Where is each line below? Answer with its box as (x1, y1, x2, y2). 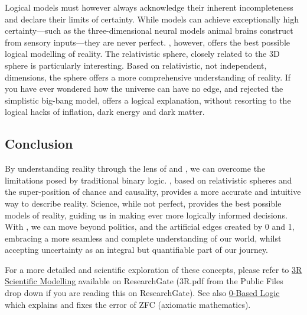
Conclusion (5, 134, 73, 153)
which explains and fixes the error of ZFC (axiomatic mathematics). (5, 298, 251, 310)
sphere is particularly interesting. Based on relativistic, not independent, (5, 59, 267, 71)
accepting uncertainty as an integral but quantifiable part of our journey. (5, 243, 269, 256)
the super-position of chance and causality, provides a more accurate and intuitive (5, 185, 301, 198)
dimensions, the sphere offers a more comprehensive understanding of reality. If (5, 70, 291, 83)
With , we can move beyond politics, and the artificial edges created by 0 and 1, (5, 220, 295, 233)
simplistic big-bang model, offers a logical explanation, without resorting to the (5, 94, 291, 106)
